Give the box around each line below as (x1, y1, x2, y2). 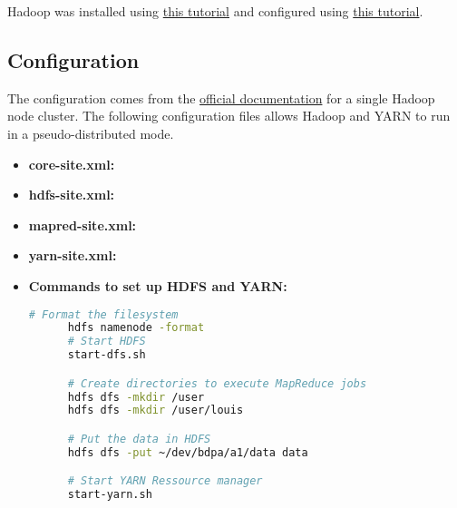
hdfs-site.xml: (28, 185, 115, 204)
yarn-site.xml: (28, 246, 117, 265)
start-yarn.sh (67, 488, 152, 502)
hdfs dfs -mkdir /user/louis (67, 404, 244, 417)
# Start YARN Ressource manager (67, 474, 263, 488)
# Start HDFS (67, 335, 146, 348)
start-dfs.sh (67, 348, 146, 362)
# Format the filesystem (28, 308, 179, 321)
